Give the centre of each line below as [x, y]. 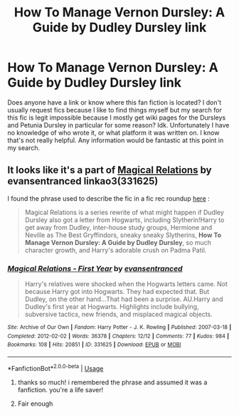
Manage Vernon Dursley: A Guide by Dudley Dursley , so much [118, 242]
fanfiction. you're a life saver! [60, 389]
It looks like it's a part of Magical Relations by [110, 170]
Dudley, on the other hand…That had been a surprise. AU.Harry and [124, 299]
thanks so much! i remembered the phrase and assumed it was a [112, 382]
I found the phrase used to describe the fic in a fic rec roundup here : [108, 198]
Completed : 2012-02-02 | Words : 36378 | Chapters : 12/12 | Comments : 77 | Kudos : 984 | [118, 336]
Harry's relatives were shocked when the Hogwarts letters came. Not [126, 284]
